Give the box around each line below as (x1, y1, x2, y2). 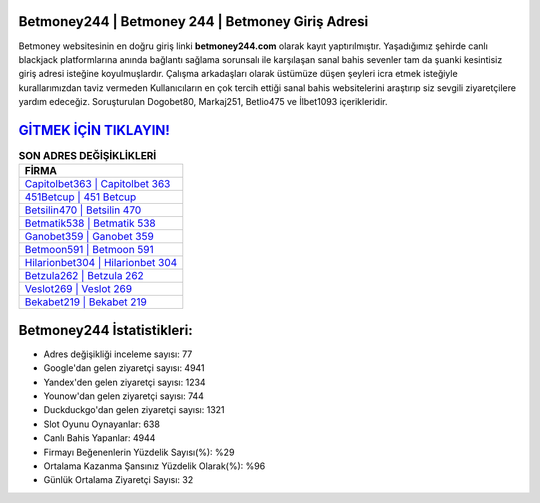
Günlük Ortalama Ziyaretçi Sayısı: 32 (43, 474, 194, 486)
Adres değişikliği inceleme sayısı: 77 (43, 348, 193, 360)
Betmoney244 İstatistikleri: (18, 321, 194, 339)
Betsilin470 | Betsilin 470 (24, 203, 142, 217)
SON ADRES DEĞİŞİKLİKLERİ (18, 149, 157, 163)
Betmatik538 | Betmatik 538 (24, 216, 156, 230)
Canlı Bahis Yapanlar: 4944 (43, 432, 156, 444)
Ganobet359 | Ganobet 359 (24, 230, 154, 244)
